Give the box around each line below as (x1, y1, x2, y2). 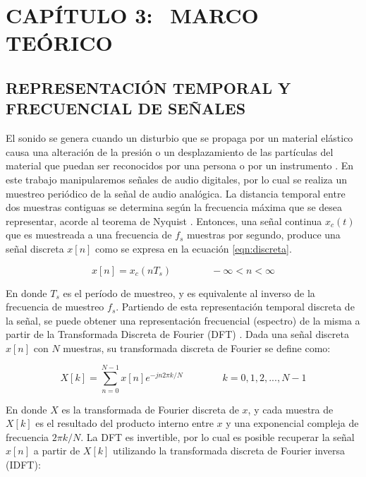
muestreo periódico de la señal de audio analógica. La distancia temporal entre (6, 186, 346, 200)
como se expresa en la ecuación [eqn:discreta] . (95, 241, 292, 255)
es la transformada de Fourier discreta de (61, 401, 239, 416)
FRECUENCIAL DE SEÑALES (6, 97, 246, 119)
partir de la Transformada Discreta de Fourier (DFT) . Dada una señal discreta (6, 327, 349, 342)
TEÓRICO (6, 28, 113, 57)
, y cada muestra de (248, 401, 334, 416)
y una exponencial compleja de (226, 416, 359, 430)
